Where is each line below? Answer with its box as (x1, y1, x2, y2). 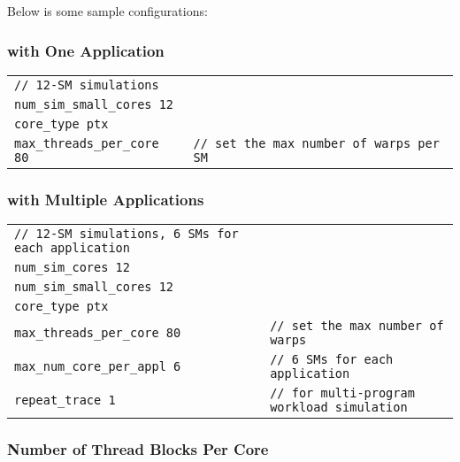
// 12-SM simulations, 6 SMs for (14, 227, 239, 242)
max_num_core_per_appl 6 (14, 359, 181, 374)
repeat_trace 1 (14, 393, 116, 408)
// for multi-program (270, 386, 415, 401)
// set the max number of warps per (193, 135, 440, 150)
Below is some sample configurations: (7, 2, 208, 19)
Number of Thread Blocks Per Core (7, 437, 269, 459)
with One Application (7, 39, 165, 61)
